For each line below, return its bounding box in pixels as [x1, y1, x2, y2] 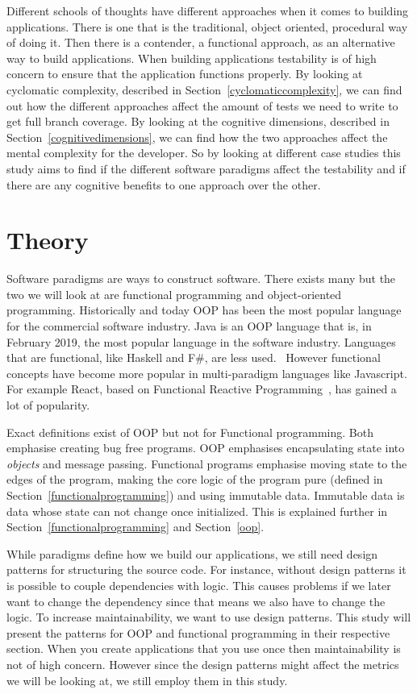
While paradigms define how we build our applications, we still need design [6, 545, 378, 562]
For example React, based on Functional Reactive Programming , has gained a [6, 380, 397, 397]
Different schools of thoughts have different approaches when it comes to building [6, 2, 409, 19]
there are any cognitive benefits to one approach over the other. [6, 176, 321, 193]
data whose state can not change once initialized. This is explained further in [6, 502, 388, 519]
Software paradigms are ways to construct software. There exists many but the [6, 270, 396, 287]
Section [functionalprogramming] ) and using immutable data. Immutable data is [6, 486, 405, 503]
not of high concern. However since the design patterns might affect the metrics [6, 655, 399, 672]
